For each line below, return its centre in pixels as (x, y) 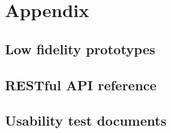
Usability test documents (86, 120)
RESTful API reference (81, 84)
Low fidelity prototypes (80, 49)
